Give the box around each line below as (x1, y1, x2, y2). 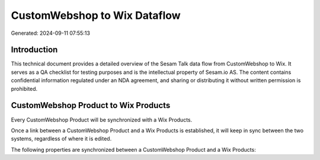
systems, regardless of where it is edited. (11, 135, 112, 142)
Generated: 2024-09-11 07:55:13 (11, 30, 90, 37)
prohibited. (11, 85, 38, 92)
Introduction (11, 45, 58, 55)
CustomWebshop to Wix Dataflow (11, 9, 181, 22)
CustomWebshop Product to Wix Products (11, 100, 171, 110)
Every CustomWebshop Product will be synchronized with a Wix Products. (11, 116, 193, 123)
